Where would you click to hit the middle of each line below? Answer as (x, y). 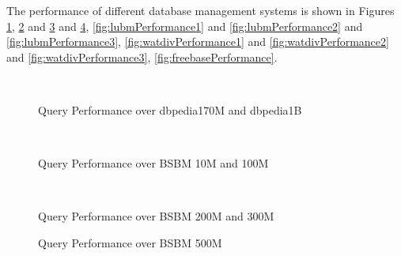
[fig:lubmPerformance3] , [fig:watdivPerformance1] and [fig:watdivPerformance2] (198, 41)
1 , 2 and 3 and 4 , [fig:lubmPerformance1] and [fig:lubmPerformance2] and (185, 26)
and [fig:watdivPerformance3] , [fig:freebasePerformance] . (142, 56)
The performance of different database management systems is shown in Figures (200, 10)
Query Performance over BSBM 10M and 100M (153, 163)
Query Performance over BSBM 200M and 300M (156, 216)
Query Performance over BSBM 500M (130, 242)
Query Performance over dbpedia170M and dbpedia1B (170, 109)
